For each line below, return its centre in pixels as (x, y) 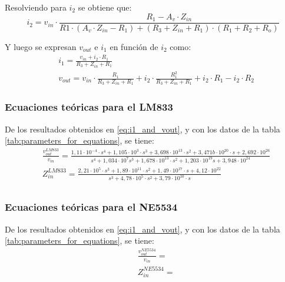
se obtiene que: (105, 7)
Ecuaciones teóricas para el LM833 (89, 107)
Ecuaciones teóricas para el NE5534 (91, 207)
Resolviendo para (36, 7)
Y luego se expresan (41, 46)
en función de (134, 46)
